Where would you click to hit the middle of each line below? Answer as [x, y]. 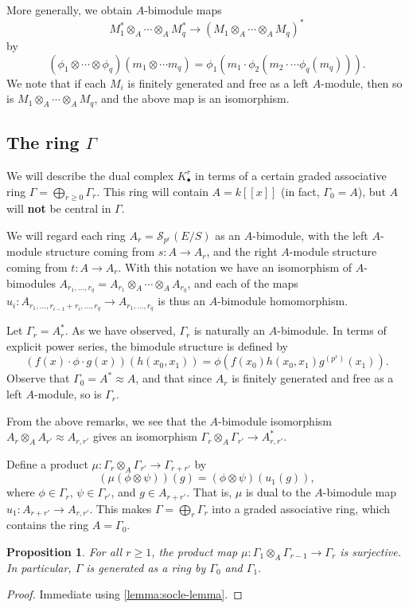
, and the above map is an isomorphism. [192, 98]
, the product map [195, 551]
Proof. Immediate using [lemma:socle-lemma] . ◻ [125, 594]
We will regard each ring [66, 235]
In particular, [39, 567]
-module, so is [68, 394]
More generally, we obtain [69, 10]
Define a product [47, 463]
